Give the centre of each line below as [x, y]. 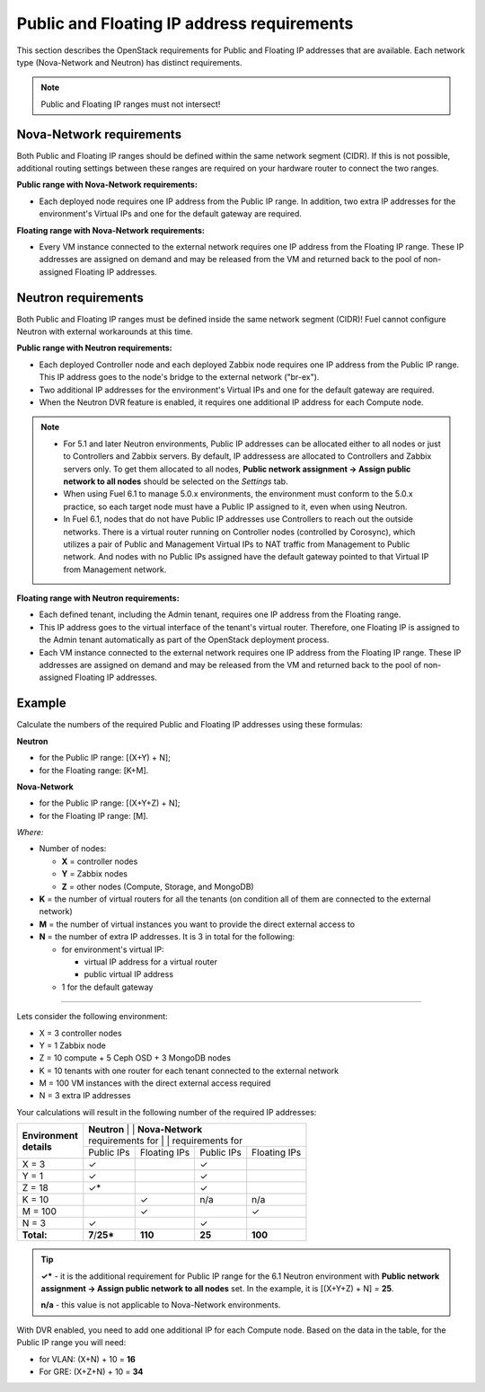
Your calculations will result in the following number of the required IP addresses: [167, 1112]
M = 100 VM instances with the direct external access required [155, 1083]
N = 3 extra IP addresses [85, 1096]
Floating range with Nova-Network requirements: [111, 230]
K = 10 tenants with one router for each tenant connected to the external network [189, 1070]
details [37, 1147]
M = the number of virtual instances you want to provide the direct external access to [197, 924]
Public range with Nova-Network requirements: [107, 185]
